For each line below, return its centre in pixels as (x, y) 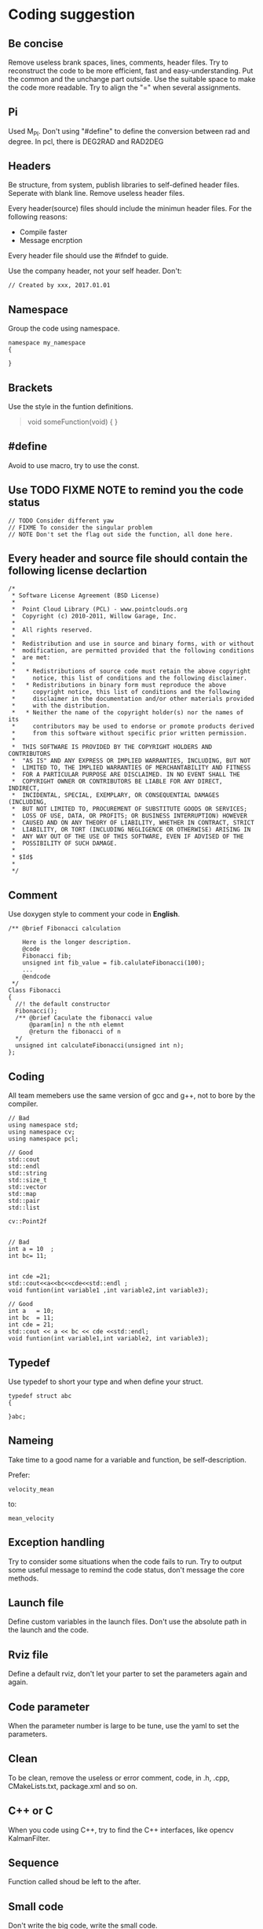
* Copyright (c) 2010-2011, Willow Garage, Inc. (94, 616)
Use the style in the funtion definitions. (71, 407)
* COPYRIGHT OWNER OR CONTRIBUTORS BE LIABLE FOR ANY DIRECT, (117, 782)
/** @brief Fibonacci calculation (65, 929)
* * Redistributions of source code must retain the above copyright (131, 671)
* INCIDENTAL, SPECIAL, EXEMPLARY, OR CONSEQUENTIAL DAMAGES (115, 795)
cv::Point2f (27, 1222)
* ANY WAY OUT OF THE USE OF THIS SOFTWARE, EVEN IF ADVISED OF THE (128, 837)
